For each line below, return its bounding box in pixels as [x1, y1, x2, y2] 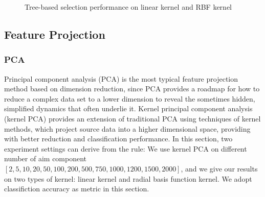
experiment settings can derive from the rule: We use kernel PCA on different [4, 143, 247, 154]
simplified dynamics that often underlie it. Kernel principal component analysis [4, 103, 253, 114]
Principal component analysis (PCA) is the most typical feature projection [4, 73, 238, 84]
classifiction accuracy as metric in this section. [4, 183, 149, 194]
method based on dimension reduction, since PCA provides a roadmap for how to [4, 83, 260, 94]
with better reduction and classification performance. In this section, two [4, 133, 233, 144]
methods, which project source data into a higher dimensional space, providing [4, 123, 251, 134]
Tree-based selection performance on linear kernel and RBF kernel [25, 2, 232, 12]
